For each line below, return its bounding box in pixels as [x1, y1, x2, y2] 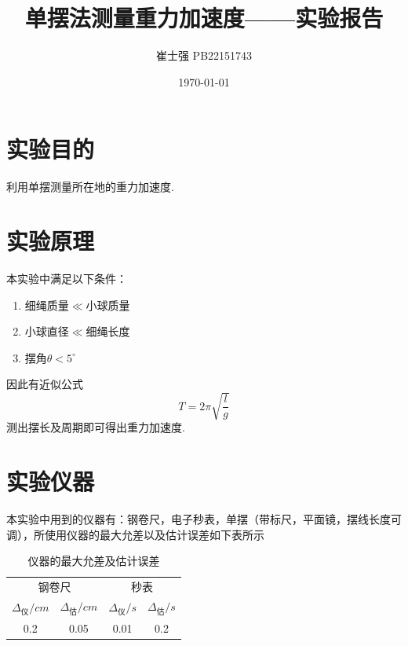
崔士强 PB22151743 [155, 47, 253, 64]
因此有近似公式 [6, 376, 83, 392]
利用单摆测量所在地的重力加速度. [6, 178, 174, 195]
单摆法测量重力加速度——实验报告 [24, 2, 384, 34]
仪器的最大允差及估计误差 [27, 552, 160, 569]
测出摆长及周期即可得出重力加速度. [6, 419, 185, 435]
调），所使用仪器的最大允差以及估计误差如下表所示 [6, 526, 264, 542]
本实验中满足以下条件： [6, 270, 127, 286]
